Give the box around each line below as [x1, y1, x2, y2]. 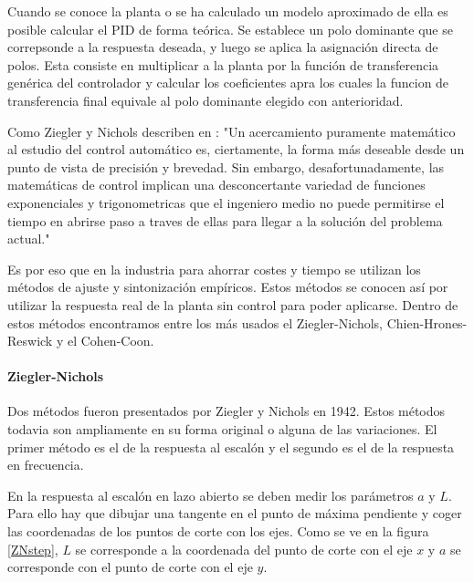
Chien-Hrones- [386, 313, 468, 332]
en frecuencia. [7, 455, 84, 474]
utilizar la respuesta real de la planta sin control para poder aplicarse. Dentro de [7, 295, 458, 314]
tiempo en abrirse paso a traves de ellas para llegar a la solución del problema [7, 211, 443, 230]
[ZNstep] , [7, 539, 58, 558]
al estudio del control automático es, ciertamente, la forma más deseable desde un [7, 140, 465, 159]
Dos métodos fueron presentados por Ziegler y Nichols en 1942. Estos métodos [7, 401, 446, 421]
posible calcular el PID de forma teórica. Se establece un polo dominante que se [7, 19, 453, 38]
